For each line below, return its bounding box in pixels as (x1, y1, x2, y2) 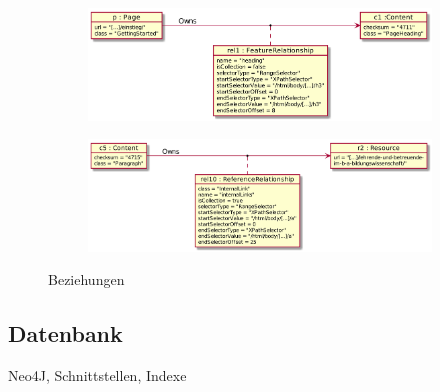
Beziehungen (48, 269, 125, 290)
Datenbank (8, 318, 123, 349)
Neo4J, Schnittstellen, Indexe (8, 364, 187, 385)
